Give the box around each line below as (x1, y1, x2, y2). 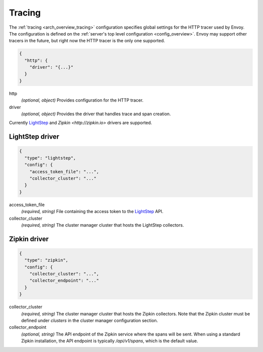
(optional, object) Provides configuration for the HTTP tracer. (21, 97, 144, 103)
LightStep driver (9, 133, 59, 141)
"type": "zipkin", (24, 258, 68, 263)
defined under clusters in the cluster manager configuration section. (21, 317, 158, 323)
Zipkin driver (9, 235, 49, 243)
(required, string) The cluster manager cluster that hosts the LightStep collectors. (21, 222, 184, 228)
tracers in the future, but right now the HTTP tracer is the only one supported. (9, 38, 165, 44)
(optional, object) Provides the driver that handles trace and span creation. (21, 111, 171, 117)
